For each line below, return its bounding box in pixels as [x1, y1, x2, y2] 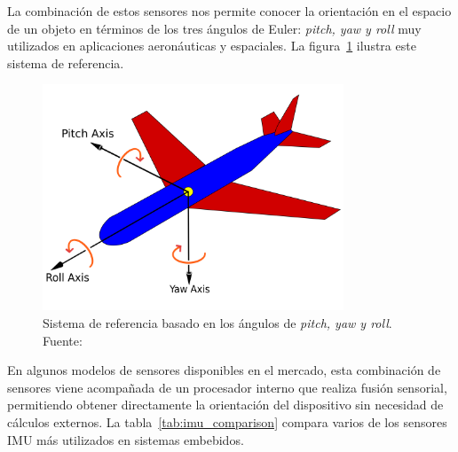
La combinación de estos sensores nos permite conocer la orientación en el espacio [7, 2, 452, 19]
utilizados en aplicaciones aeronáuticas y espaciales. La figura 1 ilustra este [7, 36, 416, 55]
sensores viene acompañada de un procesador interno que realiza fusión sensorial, [7, 378, 447, 396]
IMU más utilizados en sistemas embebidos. [7, 430, 244, 448]
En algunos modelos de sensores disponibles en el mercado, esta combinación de [7, 361, 441, 379]
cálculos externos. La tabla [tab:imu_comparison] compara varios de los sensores [7, 412, 447, 431]
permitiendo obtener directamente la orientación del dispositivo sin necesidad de [7, 395, 444, 414]
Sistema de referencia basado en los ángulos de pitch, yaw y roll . [43, 314, 392, 332]
